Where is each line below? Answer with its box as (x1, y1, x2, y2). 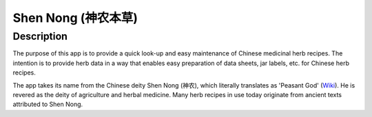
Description (12, 30, 68, 42)
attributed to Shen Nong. (12, 100, 83, 109)
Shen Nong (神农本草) (12, 10, 138, 25)
